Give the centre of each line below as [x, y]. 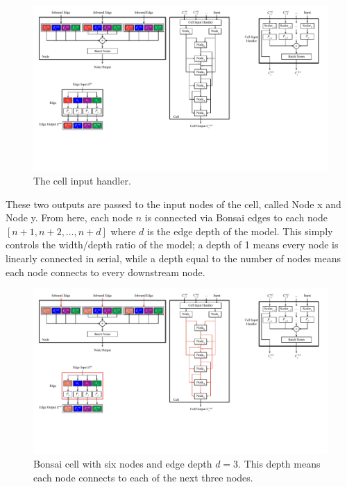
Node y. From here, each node [69, 217]
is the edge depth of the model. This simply [240, 231]
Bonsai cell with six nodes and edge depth [123, 464]
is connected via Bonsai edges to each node [236, 217]
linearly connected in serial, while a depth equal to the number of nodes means [173, 258]
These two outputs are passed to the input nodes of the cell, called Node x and [173, 204]
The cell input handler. [82, 181]
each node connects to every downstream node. [105, 272]
